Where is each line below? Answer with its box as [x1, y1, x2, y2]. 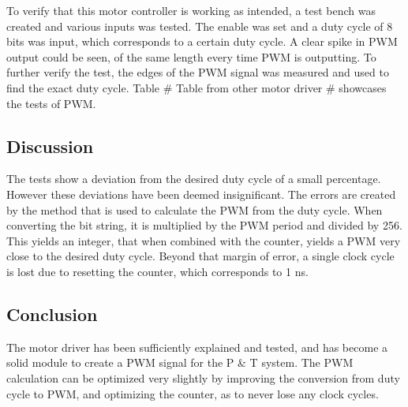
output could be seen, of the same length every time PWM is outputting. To [6, 48, 376, 65]
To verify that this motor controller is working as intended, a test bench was [6, 2, 376, 18]
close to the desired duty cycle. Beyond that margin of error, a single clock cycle [6, 248, 395, 264]
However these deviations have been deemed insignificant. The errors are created [6, 185, 396, 202]
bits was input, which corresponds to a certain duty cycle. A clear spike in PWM [6, 33, 398, 50]
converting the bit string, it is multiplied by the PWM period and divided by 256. [6, 217, 402, 233]
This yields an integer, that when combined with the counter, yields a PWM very [6, 232, 401, 248]
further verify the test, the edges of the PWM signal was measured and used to [6, 64, 389, 80]
